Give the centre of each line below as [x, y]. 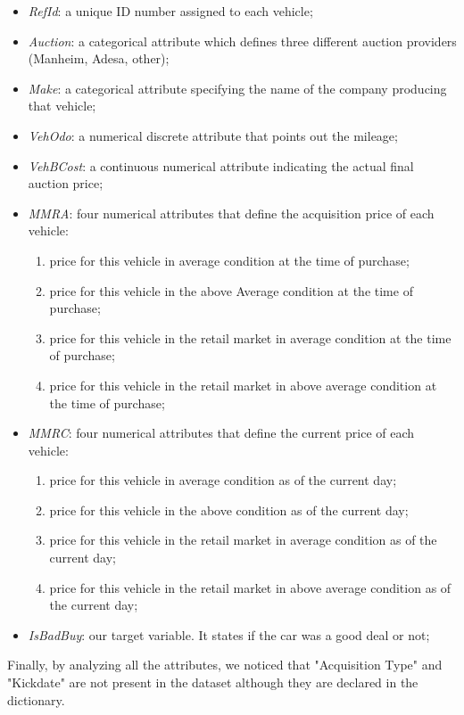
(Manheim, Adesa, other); [99, 58]
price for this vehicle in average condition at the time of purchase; [229, 260]
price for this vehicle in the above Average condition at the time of [231, 290]
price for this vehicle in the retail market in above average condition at [243, 385]
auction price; [66, 183]
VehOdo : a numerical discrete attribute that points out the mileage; [213, 135]
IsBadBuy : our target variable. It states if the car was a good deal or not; [229, 634]
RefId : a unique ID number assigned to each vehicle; [170, 11]
